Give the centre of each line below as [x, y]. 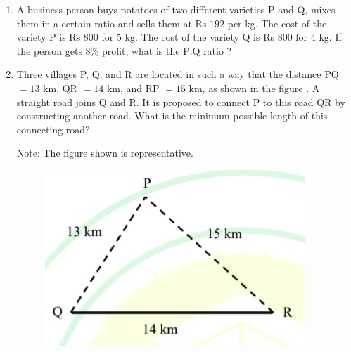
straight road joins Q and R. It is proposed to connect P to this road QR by [181, 102]
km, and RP [133, 87]
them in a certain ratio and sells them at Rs [111, 23]
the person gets [49, 50]
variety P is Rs [49, 37]
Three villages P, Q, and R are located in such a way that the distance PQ [178, 74]
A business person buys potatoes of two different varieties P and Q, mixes [176, 9]
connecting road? [53, 129]
